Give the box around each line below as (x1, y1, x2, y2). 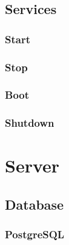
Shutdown (5, 115, 54, 130)
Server (5, 153, 60, 178)
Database (5, 194, 64, 213)
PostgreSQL (5, 227, 65, 242)
